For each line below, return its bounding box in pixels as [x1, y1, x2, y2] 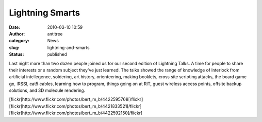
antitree [47, 31, 63, 36]
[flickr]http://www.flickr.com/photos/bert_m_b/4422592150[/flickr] [9, 110, 143, 116]
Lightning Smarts [9, 7, 80, 18]
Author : [9, 31, 25, 36]
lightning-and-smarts [47, 44, 90, 51]
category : [9, 38, 30, 44]
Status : [9, 52, 24, 57]
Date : [9, 24, 20, 30]
